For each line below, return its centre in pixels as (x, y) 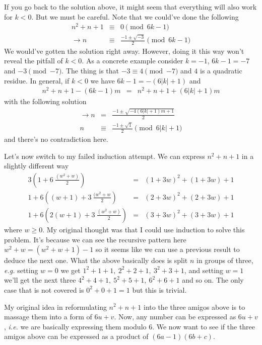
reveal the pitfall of (34, 61)
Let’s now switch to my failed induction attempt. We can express (105, 156)
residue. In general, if (37, 80)
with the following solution (45, 101)
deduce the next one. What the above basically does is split (96, 260)
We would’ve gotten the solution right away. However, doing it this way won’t (124, 51)
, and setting (204, 270)
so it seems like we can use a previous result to (168, 249)
